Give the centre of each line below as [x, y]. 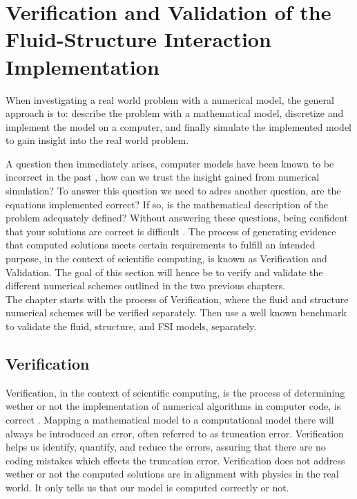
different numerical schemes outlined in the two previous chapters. [145, 285]
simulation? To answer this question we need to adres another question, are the [173, 191]
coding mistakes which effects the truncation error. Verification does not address [175, 460]
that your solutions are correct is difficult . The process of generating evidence [171, 231]
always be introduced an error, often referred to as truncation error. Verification [175, 433]
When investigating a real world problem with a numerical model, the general [170, 99]
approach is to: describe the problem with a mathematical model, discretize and [175, 113]
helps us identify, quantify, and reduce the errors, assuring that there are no [166, 447]
